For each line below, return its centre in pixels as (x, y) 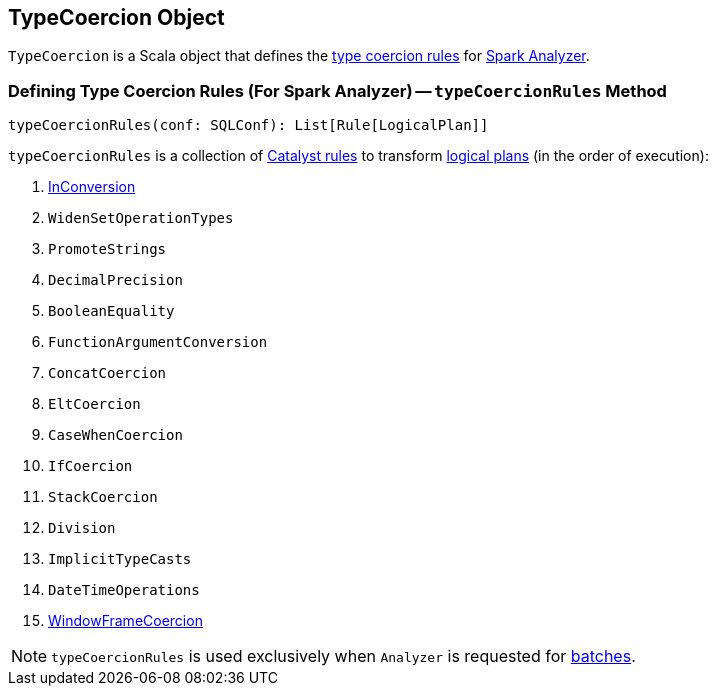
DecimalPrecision (115, 280)
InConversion (92, 187)
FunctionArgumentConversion (158, 342)
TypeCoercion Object (116, 17)
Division (82, 528)
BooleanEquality (111, 311)
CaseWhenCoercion (115, 435)
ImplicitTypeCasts (120, 559)
